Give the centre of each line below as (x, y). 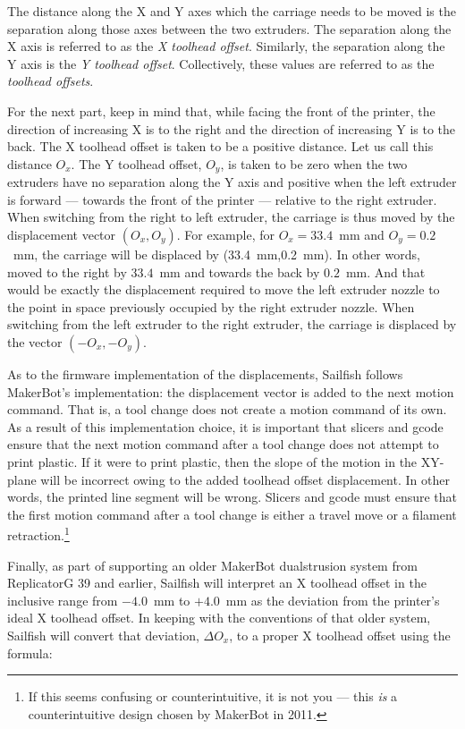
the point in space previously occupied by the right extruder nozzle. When (211, 306)
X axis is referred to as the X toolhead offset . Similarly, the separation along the (226, 46)
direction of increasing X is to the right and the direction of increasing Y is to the (232, 128)
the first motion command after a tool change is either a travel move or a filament (232, 514)
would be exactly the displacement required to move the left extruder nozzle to (224, 289)
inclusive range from (63, 600)
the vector (35, 341)
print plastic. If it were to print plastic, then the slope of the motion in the (212, 461)
